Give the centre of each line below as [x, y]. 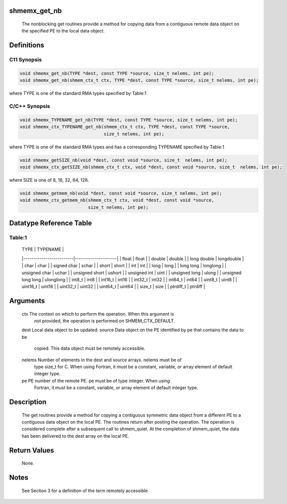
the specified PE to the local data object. [63, 31]
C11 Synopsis [25, 60]
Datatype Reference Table [51, 223]
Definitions [27, 45]
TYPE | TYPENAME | [43, 249]
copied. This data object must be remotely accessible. [90, 348]
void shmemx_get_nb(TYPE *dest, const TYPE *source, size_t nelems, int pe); [117, 73]
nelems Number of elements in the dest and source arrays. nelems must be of [102, 360]
